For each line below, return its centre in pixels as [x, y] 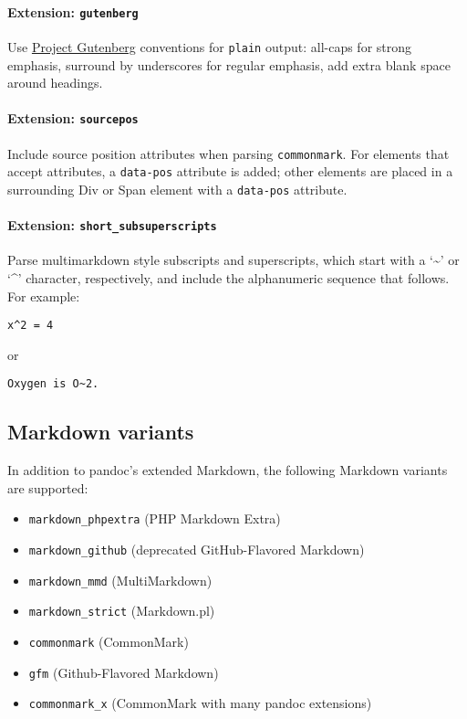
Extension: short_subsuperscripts [112, 225]
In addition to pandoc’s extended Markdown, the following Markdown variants [228, 470]
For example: [44, 296]
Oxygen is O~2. [53, 384]
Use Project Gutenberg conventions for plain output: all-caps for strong [210, 46]
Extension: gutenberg [73, 11]
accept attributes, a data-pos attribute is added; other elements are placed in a [230, 171]
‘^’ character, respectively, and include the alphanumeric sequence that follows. [228, 277]
